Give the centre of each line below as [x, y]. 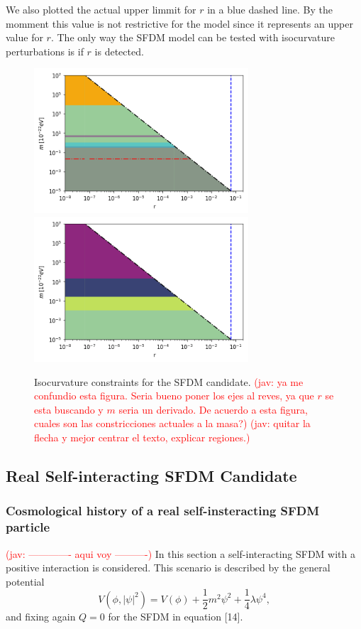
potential [25, 581]
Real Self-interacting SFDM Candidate [151, 476]
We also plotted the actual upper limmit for [101, 9]
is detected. [119, 51]
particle [28, 527]
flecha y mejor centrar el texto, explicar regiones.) [142, 437]
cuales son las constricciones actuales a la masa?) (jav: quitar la [172, 423]
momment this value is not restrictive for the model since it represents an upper [179, 23]
